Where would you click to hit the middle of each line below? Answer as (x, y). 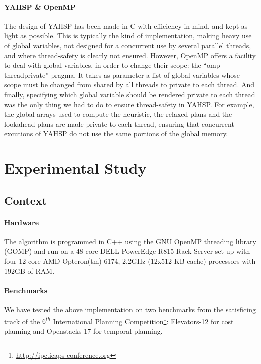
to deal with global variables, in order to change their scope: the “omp (112, 65)
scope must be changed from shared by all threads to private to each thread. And (129, 84)
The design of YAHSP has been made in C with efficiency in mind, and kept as (126, 25)
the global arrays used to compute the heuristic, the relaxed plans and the (118, 114)
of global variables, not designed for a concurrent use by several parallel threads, (128, 45)
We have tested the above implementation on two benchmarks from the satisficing (130, 310)
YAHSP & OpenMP (40, 6)
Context (25, 200)
